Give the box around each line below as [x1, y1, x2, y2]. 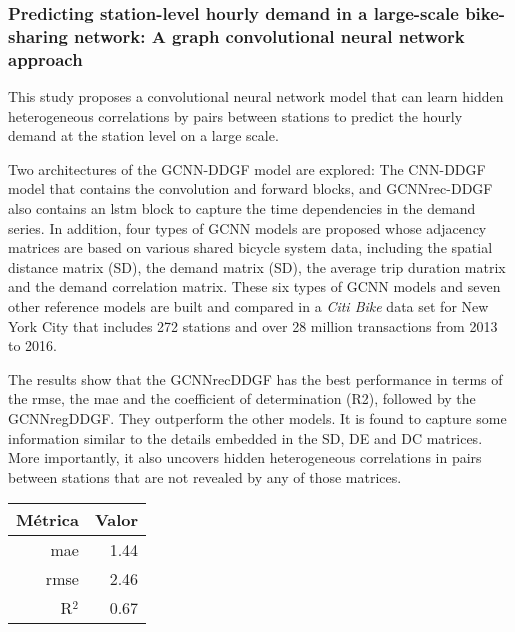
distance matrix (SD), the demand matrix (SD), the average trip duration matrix [8, 256, 506, 277]
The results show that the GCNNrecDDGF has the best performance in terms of [8, 368, 503, 389]
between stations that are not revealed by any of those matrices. [8, 466, 402, 487]
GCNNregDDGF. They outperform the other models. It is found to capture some [8, 407, 507, 428]
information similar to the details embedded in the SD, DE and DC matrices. [8, 427, 483, 448]
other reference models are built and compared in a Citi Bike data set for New [8, 296, 489, 316]
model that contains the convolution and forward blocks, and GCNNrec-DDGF [8, 178, 493, 199]
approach [8, 46, 83, 71]
